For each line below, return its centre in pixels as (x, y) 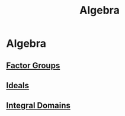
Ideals (18, 86)
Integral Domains (39, 106)
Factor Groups (33, 65)
